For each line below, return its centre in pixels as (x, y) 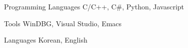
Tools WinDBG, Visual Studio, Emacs (63, 23)
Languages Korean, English (46, 40)
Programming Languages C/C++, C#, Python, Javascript (94, 6)
